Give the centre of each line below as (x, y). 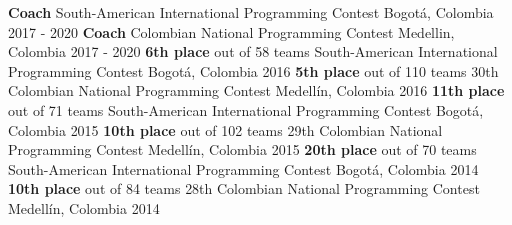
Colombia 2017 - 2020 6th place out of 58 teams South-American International (253, 51)
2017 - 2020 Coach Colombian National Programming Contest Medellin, (231, 31)
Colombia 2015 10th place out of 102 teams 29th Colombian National (225, 129)
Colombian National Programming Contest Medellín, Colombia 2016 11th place (256, 90)
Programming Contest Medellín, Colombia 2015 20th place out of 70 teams (242, 149)
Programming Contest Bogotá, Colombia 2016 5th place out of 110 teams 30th (253, 70)
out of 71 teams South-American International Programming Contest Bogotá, (246, 109)
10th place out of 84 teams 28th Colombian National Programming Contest (244, 188)
